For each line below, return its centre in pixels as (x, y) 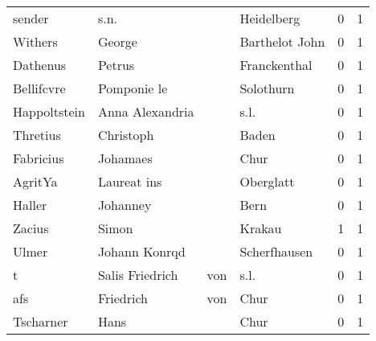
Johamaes (125, 158)
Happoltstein (49, 111)
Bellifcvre (39, 88)
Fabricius (39, 158)
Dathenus (40, 65)
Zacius (31, 228)
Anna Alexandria (146, 111)
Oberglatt (267, 181)
